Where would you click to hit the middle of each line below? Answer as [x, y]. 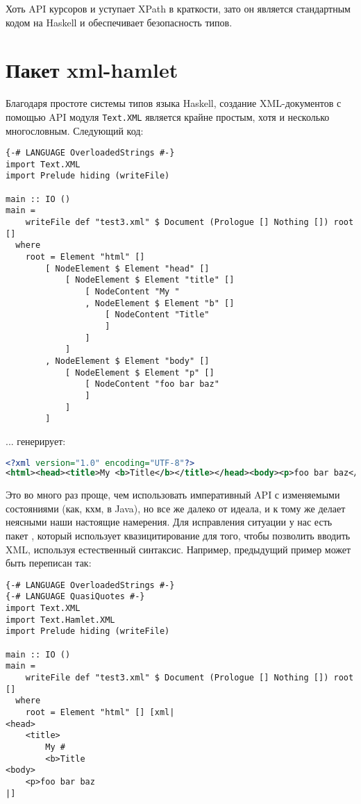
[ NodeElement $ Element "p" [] [140, 372]
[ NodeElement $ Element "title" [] [150, 280]
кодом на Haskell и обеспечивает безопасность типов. [119, 22]
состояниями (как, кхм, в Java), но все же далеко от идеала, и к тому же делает [176, 508]
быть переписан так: [49, 563]
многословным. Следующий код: [75, 130]
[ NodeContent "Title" [157, 315]
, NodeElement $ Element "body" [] [127, 361]
